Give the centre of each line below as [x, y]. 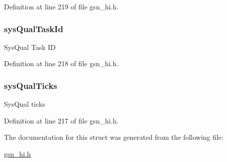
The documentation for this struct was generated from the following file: [114, 137]
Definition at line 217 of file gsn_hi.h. [61, 120]
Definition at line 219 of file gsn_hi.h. [61, 6]
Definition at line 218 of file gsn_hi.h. [61, 63]
